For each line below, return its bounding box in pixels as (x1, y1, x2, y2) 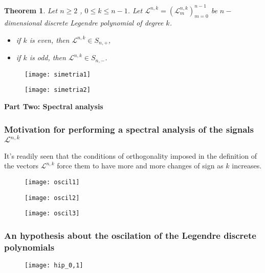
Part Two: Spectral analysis (4, 101, 103, 112)
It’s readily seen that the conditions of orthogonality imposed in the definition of (4, 150, 257, 161)
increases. (232, 160, 262, 171)
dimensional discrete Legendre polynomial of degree (4, 17, 164, 28)
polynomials (4, 240, 55, 253)
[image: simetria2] (25, 86, 91, 94)
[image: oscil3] (25, 210, 80, 217)
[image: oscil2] (25, 194, 80, 202)
